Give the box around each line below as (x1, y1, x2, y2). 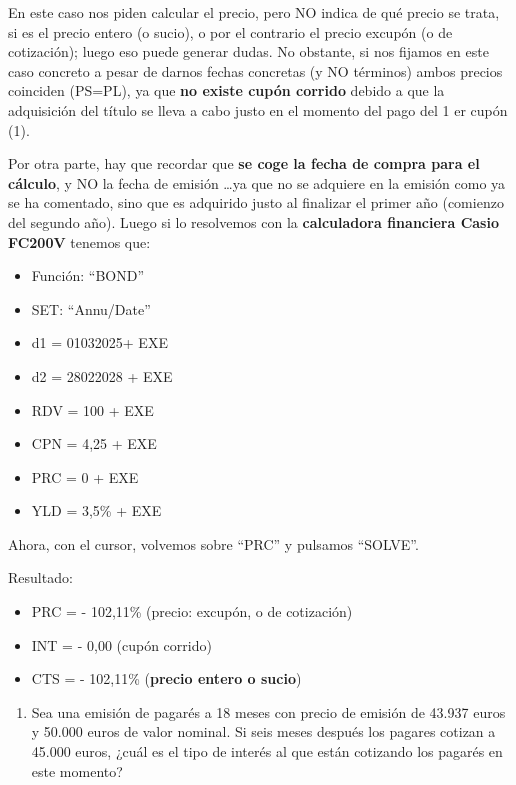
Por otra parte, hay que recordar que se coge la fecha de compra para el (8, 153, 480, 174)
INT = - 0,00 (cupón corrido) (31, 634, 212, 655)
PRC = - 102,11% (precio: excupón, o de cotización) (31, 601, 353, 622)
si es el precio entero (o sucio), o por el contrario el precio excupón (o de (8, 21, 453, 42)
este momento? (31, 760, 123, 781)
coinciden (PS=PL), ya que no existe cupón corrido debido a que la (8, 80, 445, 101)
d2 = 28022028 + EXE (31, 365, 173, 386)
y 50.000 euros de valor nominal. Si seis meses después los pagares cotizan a (31, 721, 496, 742)
